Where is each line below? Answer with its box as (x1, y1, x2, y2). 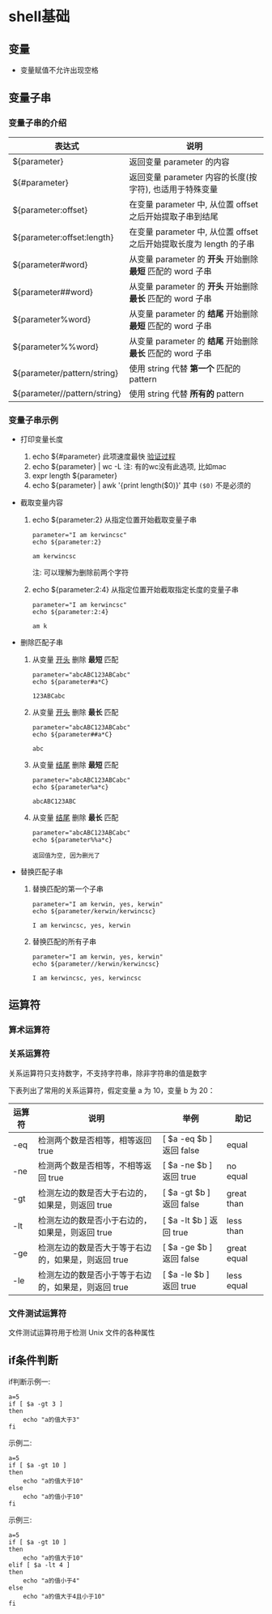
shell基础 (8, 7, 70, 26)
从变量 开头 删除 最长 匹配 (32, 707, 119, 717)
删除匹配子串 (19, 637, 63, 647)
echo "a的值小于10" (23, 1492, 83, 1501)
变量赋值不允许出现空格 (19, 66, 99, 75)
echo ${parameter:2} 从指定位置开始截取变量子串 (32, 515, 197, 524)
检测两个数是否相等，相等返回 (37, 1134, 152, 1146)
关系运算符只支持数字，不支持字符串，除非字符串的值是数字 (8, 1068, 207, 1078)
